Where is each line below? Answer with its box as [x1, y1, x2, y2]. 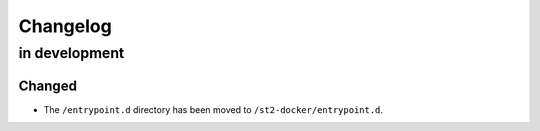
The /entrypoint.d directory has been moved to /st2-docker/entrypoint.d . [43, 103, 384, 115]
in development [18, 44, 125, 62]
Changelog [18, 15, 112, 37]
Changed [18, 77, 77, 94]
